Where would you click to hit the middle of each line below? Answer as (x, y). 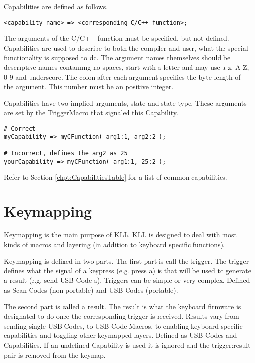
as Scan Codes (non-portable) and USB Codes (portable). (91, 289)
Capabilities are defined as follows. (56, 6)
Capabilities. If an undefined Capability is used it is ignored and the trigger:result (127, 345)
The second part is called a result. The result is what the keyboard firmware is (123, 306)
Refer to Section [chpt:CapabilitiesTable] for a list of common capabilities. (116, 177)
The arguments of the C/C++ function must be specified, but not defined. (117, 38)
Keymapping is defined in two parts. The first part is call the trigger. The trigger (127, 261)
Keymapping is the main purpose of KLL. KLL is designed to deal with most (120, 234)
